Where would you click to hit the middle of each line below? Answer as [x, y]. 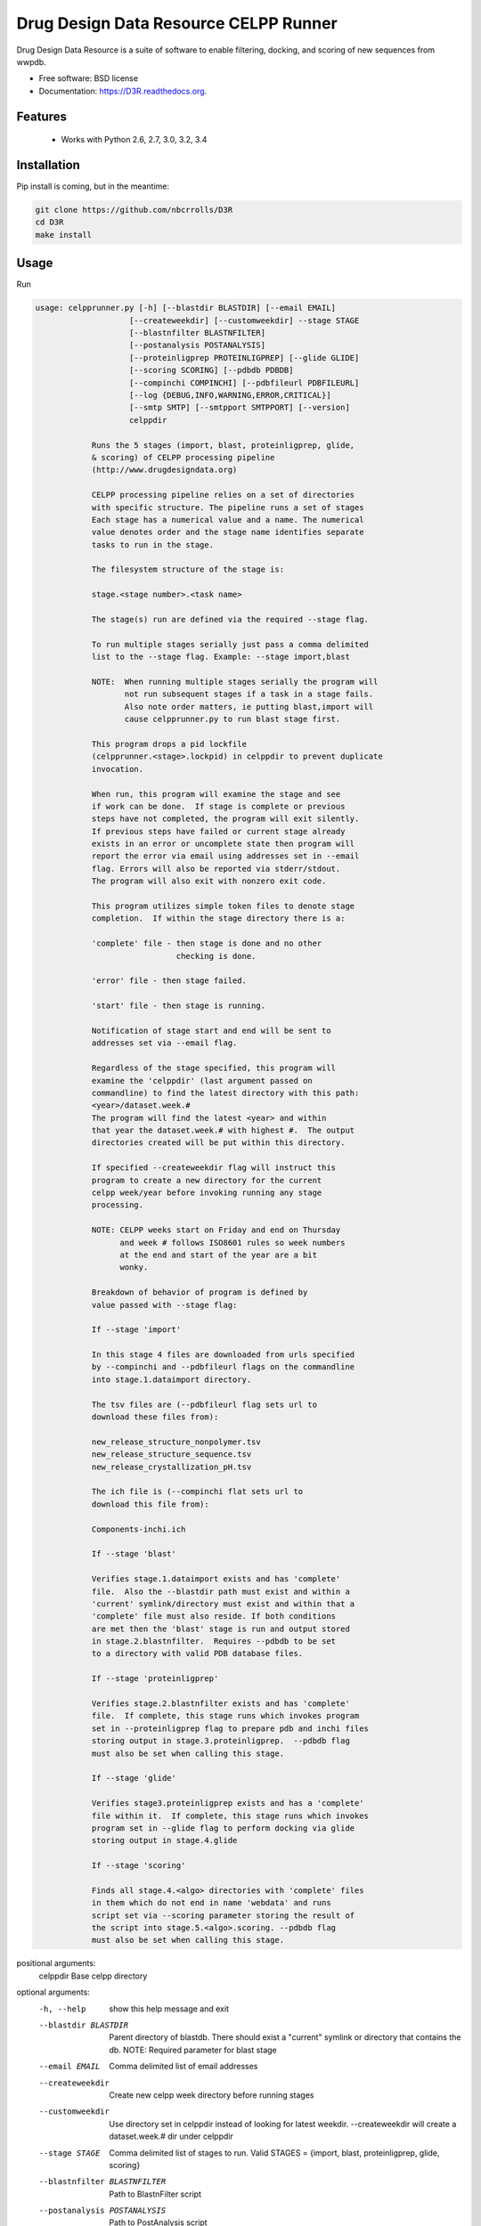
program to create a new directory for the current [207, 1180]
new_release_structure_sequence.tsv [171, 1454]
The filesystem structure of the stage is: [188, 569]
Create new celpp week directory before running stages [212, 2095]
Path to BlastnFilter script [155, 2194]
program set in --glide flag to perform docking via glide [223, 1828]
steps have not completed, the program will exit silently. [225, 819]
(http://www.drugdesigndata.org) [164, 470]
